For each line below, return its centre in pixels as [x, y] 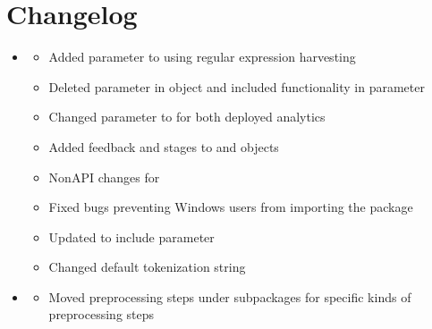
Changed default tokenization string [147, 267]
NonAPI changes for [104, 177]
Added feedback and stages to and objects [164, 146]
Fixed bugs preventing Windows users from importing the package [231, 207]
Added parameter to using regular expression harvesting [202, 57]
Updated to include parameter [131, 236]
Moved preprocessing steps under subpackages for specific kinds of [230, 296]
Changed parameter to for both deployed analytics [187, 117]
